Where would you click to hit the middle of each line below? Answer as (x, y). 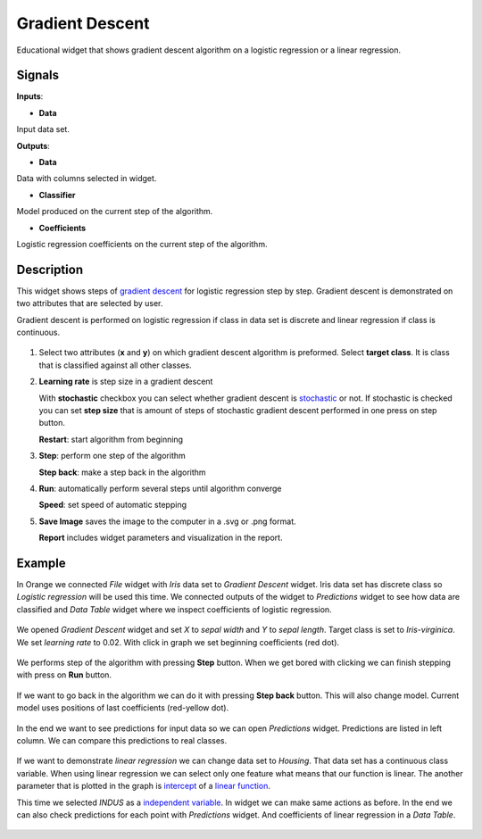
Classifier (57, 195)
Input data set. (43, 129)
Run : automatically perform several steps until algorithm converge (160, 488)
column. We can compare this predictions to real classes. (122, 740)
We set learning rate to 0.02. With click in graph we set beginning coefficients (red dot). (178, 642)
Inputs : (30, 96)
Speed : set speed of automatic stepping (113, 505)
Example (41, 563)
